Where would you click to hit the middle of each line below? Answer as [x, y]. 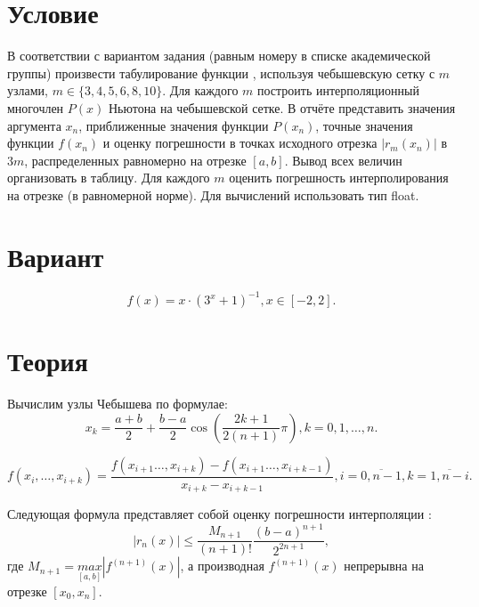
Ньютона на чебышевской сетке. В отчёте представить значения [282, 107]
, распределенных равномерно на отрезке [135, 160]
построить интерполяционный [338, 90]
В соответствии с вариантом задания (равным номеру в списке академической [219, 56]
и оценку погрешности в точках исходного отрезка [240, 143]
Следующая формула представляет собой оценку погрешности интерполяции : [219, 514]
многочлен [36, 107]
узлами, [28, 90]
